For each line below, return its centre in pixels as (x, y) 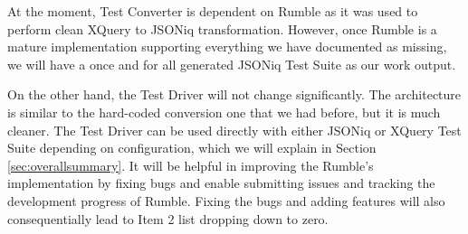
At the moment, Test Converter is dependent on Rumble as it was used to (213, 11)
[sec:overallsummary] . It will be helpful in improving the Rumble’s (191, 165)
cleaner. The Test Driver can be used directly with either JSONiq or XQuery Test (234, 130)
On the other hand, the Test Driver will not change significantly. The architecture (234, 94)
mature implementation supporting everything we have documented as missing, (227, 47)
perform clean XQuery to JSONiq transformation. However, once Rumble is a (222, 28)
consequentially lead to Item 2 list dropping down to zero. (168, 218)
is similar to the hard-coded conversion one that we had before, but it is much (224, 112)
